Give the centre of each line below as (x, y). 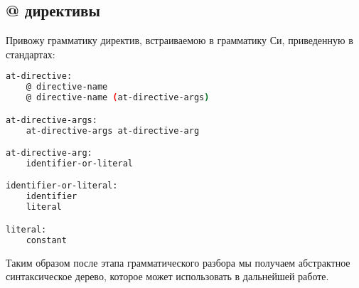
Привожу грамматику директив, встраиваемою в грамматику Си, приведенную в (179, 40)
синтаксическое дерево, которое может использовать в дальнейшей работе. (167, 276)
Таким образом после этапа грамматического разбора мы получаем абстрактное (178, 262)
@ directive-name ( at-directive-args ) (118, 98)
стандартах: (31, 54)
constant (46, 240)
